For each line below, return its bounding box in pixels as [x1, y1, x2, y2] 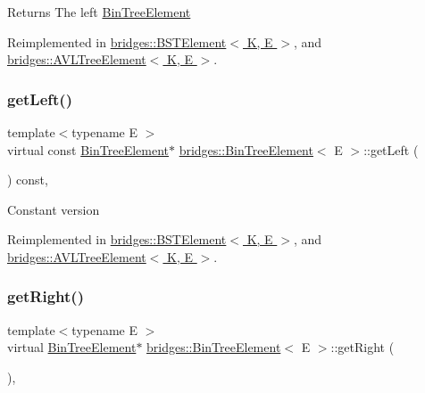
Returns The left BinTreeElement [7, 3, 191, 20]
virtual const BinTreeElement [7, 140, 169, 159]
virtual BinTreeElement [7, 338, 137, 356]
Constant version [7, 200, 100, 218]
